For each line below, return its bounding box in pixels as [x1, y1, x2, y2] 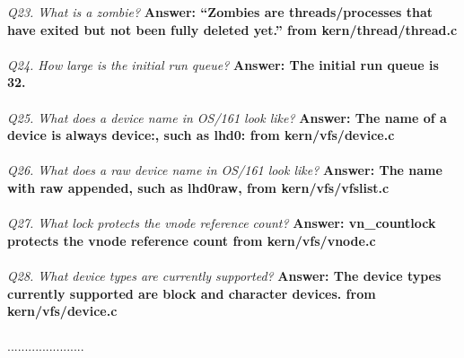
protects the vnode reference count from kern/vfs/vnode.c [7, 231, 376, 249]
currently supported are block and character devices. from [7, 284, 376, 302]
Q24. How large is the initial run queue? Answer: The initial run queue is [7, 55, 439, 74]
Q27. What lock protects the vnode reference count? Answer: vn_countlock [7, 214, 436, 232]
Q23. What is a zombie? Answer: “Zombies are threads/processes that [7, 3, 433, 21]
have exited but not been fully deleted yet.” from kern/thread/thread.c [7, 20, 458, 39]
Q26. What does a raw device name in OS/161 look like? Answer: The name [7, 161, 442, 179]
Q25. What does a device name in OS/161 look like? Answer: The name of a [7, 108, 447, 127]
